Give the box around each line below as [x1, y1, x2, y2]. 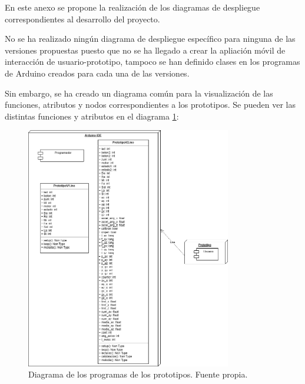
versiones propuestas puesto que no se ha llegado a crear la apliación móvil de [5, 44, 286, 56]
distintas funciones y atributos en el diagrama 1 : [5, 110, 179, 122]
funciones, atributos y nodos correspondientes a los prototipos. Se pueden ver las [5, 98, 296, 111]
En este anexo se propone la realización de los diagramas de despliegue [5, 1, 260, 13]
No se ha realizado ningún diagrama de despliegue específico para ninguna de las [5, 32, 296, 45]
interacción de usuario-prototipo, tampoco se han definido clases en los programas [5, 55, 300, 68]
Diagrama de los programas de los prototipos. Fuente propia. [28, 368, 248, 380]
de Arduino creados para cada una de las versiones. [5, 67, 190, 79]
